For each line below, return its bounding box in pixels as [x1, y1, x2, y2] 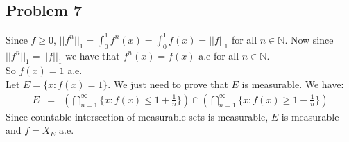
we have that [65, 48, 120, 62]
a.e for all [198, 48, 239, 62]
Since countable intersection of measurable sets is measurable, [6, 109, 269, 123]
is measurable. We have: [241, 76, 344, 91]
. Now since [284, 32, 334, 46]
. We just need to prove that [108, 76, 228, 91]
